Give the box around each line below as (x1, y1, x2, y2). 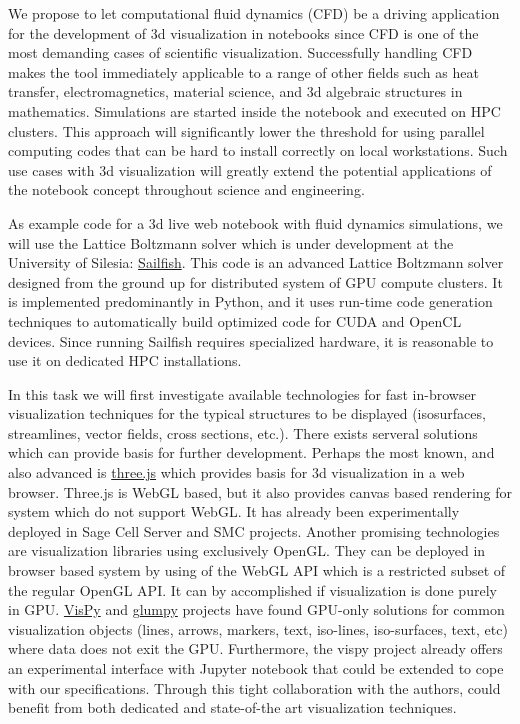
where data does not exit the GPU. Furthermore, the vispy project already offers (8, 638, 503, 659)
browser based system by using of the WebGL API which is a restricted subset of (8, 560, 506, 581)
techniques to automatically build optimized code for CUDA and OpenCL (8, 310, 462, 331)
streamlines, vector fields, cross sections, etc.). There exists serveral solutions (8, 422, 478, 443)
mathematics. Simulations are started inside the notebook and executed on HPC (8, 100, 501, 121)
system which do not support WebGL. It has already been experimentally (8, 501, 460, 522)
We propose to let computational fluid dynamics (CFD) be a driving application (8, 3, 500, 23)
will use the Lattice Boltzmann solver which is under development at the (8, 232, 454, 253)
